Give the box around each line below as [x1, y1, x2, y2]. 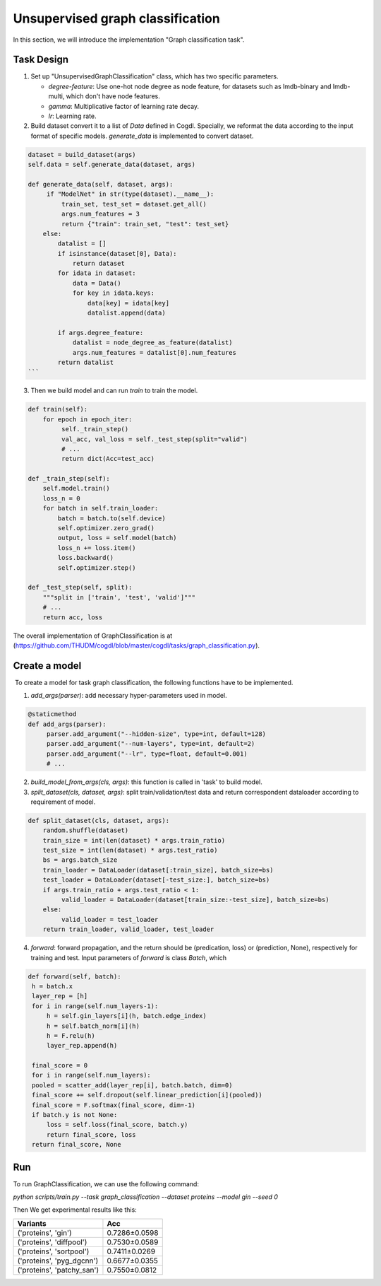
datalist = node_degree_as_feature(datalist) [72, 339, 233, 346]
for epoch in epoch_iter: [42, 415, 133, 423]
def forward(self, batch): [28, 972, 121, 981]
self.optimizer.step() [57, 563, 137, 572]
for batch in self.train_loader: [42, 504, 159, 513]
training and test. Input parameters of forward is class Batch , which [30, 953, 227, 961]
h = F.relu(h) [46, 1031, 95, 1039]
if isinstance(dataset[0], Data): [57, 250, 177, 257]
